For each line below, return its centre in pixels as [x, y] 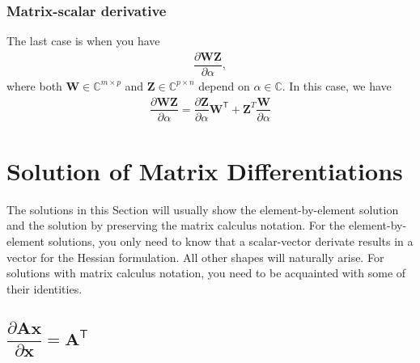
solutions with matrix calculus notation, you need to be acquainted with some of [206, 273]
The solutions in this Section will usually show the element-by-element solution [203, 209]
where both [34, 85]
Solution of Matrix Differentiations [205, 170]
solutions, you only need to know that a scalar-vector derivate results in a [231, 241]
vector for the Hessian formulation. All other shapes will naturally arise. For [195, 257]
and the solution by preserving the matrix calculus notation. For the [176, 225]
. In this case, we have [337, 85]
